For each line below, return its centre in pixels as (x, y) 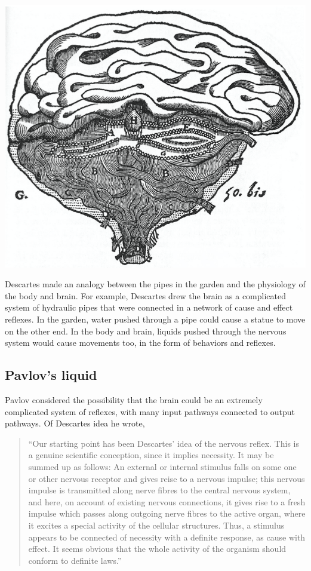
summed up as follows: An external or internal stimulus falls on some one (162, 467)
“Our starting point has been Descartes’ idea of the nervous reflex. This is (164, 443)
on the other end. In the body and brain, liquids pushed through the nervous (146, 331)
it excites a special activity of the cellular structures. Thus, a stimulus (156, 525)
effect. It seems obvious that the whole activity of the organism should (157, 549)
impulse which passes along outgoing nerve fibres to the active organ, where (167, 513)
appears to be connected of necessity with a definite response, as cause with (167, 537)
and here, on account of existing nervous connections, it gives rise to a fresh (167, 501)
